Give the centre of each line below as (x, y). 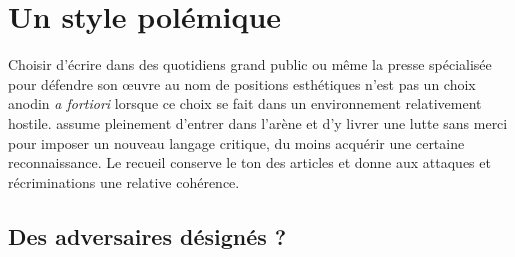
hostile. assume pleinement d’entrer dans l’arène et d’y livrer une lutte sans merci (258, 122)
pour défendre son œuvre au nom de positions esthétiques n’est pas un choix (242, 83)
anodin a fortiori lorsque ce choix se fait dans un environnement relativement (245, 103)
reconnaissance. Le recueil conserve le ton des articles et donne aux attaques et (249, 162)
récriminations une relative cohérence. (124, 181)
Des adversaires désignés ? (147, 235)
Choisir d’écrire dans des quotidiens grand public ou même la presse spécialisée (250, 64)
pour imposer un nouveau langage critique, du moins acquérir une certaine (236, 142)
